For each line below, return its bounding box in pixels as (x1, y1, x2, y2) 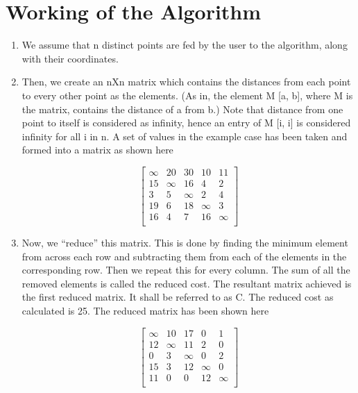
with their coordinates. (22, 51, 119, 65)
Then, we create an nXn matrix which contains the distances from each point (22, 74, 351, 89)
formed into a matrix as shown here (22, 142, 173, 157)
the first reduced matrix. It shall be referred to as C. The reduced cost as (22, 290, 334, 304)
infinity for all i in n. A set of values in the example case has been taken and (22, 128, 348, 143)
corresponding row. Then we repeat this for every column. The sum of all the (22, 262, 350, 277)
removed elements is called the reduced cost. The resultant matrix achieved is (22, 276, 352, 290)
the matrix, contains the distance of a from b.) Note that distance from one (22, 101, 343, 116)
